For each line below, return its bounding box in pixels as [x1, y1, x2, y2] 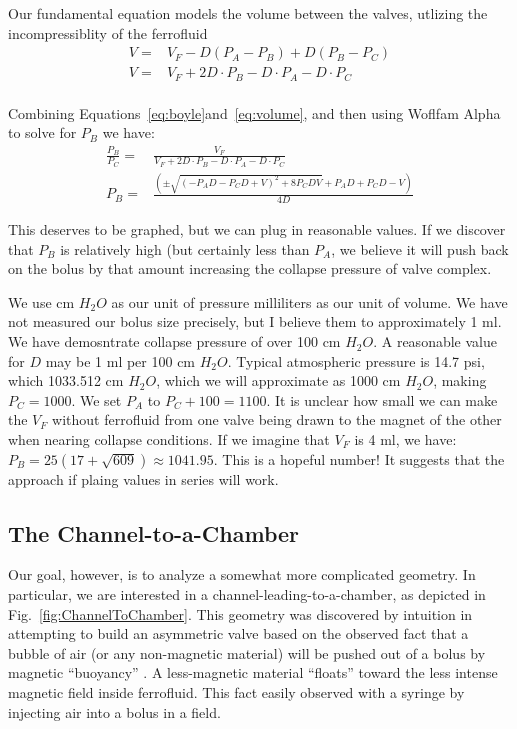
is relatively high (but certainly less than [60, 238, 310, 259]
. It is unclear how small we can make [266, 389, 498, 410]
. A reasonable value [373, 331, 497, 352]
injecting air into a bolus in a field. [8, 701, 221, 722]
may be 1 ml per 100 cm [45, 350, 196, 371]
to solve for [8, 122, 77, 143]
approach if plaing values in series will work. [8, 468, 279, 489]
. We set [71, 389, 122, 410]
